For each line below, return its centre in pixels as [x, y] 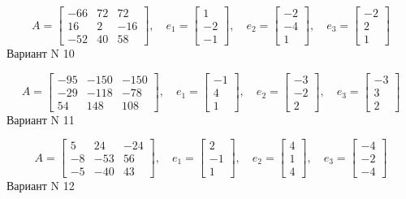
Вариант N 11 [41, 119]
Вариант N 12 [41, 186]
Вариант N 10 [41, 53]
